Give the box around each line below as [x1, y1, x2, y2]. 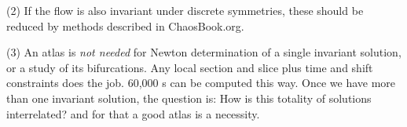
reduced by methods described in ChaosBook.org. [6, 17, 244, 34]
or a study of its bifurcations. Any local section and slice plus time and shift [6, 59, 373, 75]
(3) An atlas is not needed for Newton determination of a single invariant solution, [6, 44, 401, 60]
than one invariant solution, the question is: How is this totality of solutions [6, 89, 372, 106]
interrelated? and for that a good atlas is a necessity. [6, 105, 260, 122]
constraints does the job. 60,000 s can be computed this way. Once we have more [6, 74, 396, 91]
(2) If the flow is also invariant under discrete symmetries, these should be [6, 2, 364, 18]
